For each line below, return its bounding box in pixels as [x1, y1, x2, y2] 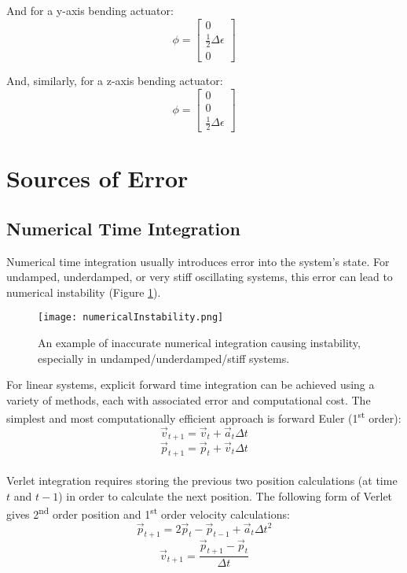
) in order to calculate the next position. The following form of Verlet [58, 487, 393, 504]
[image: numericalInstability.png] [38, 312, 224, 323]
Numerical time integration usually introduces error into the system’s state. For [6, 253, 390, 269]
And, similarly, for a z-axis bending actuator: [6, 72, 223, 89]
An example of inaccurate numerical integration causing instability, [38, 335, 361, 351]
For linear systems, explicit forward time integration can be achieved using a [6, 376, 375, 393]
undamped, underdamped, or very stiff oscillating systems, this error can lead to [6, 268, 393, 285]
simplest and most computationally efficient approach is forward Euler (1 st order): [6, 408, 401, 427]
